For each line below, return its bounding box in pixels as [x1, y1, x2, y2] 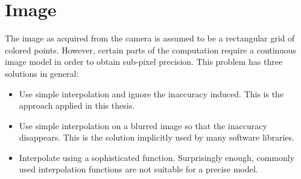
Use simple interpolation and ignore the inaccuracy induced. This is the [19, 87, 284, 100]
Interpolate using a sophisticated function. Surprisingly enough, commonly [19, 151, 295, 163]
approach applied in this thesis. [19, 99, 135, 112]
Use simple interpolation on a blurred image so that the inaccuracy [19, 119, 267, 132]
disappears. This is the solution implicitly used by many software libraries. [19, 131, 294, 144]
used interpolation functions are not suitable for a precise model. [19, 163, 258, 175]
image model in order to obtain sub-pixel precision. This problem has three [5, 55, 283, 68]
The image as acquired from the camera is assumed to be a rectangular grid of [5, 32, 295, 44]
